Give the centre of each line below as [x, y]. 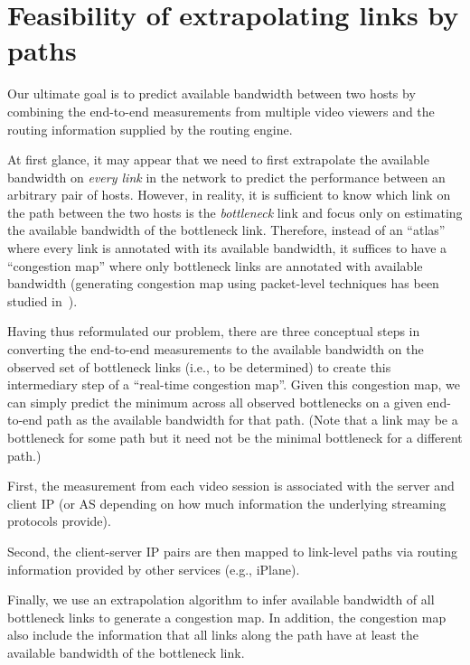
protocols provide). [59, 521]
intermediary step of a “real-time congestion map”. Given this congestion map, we [234, 384]
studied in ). [42, 300]
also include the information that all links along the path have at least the [213, 635]
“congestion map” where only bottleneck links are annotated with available [215, 265]
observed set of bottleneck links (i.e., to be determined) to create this [199, 366]
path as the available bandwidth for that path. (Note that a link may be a [252, 420]
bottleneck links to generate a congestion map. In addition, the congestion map [227, 617]
